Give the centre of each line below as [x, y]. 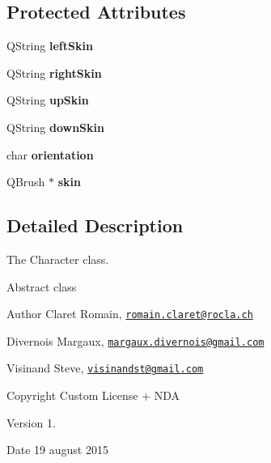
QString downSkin [55, 127]
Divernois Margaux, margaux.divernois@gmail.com [135, 340]
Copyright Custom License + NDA [93, 395]
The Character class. [58, 259]
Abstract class [42, 286]
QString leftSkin [50, 46]
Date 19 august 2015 [57, 450]
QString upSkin [48, 100]
